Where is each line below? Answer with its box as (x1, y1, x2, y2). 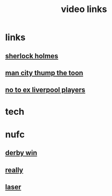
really (5, 165, 23, 174)
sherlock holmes (5, 52, 58, 60)
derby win (5, 149, 37, 157)
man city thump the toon (5, 69, 83, 77)
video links (60, 4, 107, 15)
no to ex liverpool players (5, 86, 85, 94)
